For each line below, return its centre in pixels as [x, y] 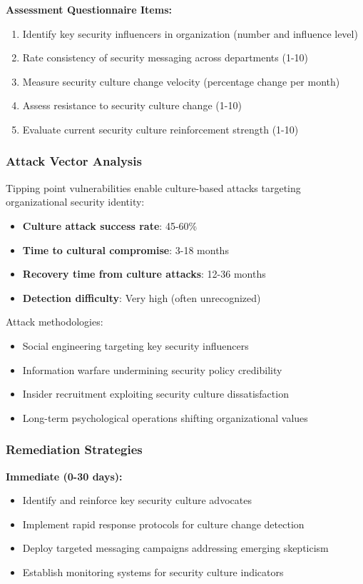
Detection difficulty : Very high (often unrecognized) [142, 297]
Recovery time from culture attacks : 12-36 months [144, 274]
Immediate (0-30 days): [64, 476]
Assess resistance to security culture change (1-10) [132, 105]
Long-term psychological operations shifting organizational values [165, 417]
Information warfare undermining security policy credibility [152, 369]
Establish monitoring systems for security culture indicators [153, 572]
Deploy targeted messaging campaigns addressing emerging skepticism [175, 548]
